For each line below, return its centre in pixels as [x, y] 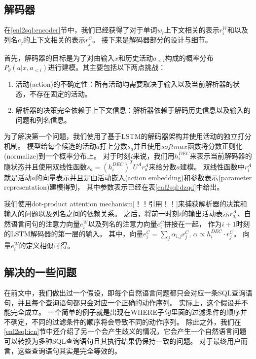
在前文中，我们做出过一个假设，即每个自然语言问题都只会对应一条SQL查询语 [128, 292]
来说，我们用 [154, 155]
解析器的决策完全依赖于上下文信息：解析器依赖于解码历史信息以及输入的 [133, 110]
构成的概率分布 [189, 57]
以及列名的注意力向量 [123, 223]
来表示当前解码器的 [221, 155]
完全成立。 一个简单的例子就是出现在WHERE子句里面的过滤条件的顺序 [125, 312]
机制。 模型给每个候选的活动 [50, 146]
